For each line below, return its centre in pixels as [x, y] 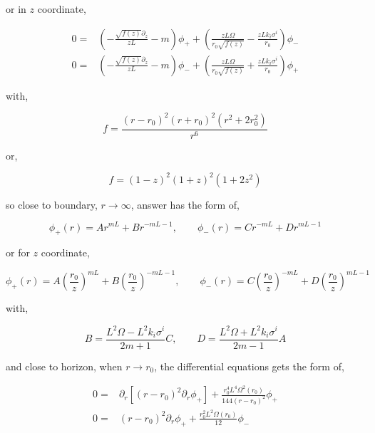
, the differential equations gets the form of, [249, 366]
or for [18, 252]
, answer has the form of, [185, 204]
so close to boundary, [52, 204]
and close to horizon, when [64, 366]
